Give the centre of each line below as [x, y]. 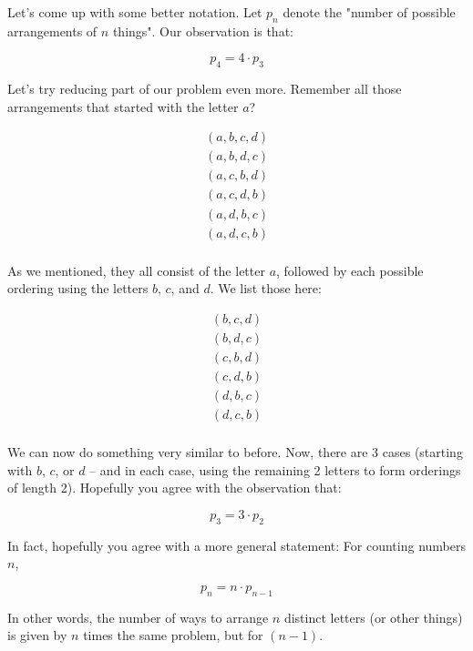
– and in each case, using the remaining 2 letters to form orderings [275, 469]
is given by [37, 635]
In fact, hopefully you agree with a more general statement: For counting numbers [236, 545]
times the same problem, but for [173, 635]
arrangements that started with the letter [123, 106]
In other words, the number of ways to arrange [138, 617]
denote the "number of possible [369, 12]
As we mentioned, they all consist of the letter [136, 270]
